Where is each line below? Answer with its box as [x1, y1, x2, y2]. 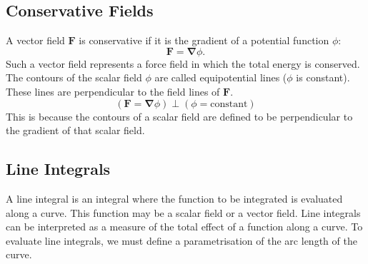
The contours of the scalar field [6, 70, 142, 85]
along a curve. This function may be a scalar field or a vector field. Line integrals [6, 205, 361, 220]
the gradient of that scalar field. [6, 123, 145, 138]
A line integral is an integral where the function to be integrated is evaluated [6, 191, 343, 205]
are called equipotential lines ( [154, 70, 287, 85]
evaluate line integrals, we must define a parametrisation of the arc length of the [6, 233, 357, 248]
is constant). [296, 70, 350, 85]
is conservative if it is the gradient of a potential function [79, 33, 329, 48]
